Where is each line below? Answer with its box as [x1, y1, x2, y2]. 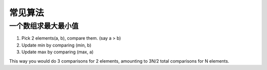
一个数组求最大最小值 [9, 22, 79, 30]
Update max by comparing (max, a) [21, 49, 94, 55]
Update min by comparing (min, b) [21, 42, 91, 48]
